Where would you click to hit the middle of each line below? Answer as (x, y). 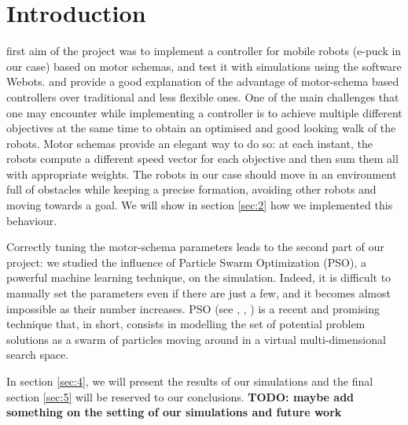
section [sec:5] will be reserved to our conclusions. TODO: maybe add (180, 396)
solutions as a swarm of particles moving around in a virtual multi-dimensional (196, 339)
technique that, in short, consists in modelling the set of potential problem (186, 324)
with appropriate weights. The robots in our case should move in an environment (202, 174)
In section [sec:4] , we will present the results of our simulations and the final (190, 381)
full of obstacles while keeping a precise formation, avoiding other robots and (191, 189)
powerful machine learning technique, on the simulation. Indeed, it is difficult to (199, 277)
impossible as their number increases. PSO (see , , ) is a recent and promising (193, 308)
